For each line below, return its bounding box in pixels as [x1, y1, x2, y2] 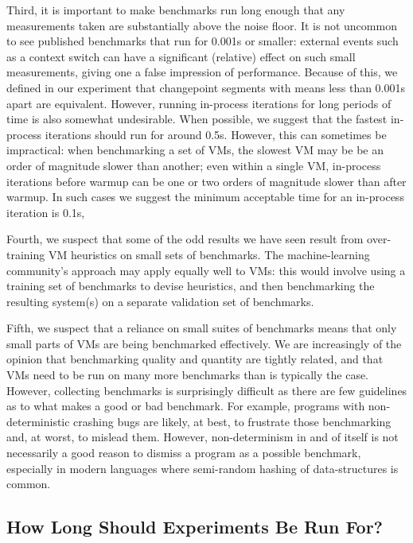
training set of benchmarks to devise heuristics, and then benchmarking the [6, 277, 375, 294]
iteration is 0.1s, [6, 204, 85, 220]
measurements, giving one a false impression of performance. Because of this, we [6, 64, 398, 80]
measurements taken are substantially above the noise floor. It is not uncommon [6, 17, 397, 33]
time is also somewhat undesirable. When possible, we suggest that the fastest [6, 111, 388, 127]
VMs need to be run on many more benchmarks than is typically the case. [6, 367, 369, 383]
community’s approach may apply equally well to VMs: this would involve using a [6, 262, 406, 278]
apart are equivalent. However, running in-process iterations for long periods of [6, 95, 392, 111]
